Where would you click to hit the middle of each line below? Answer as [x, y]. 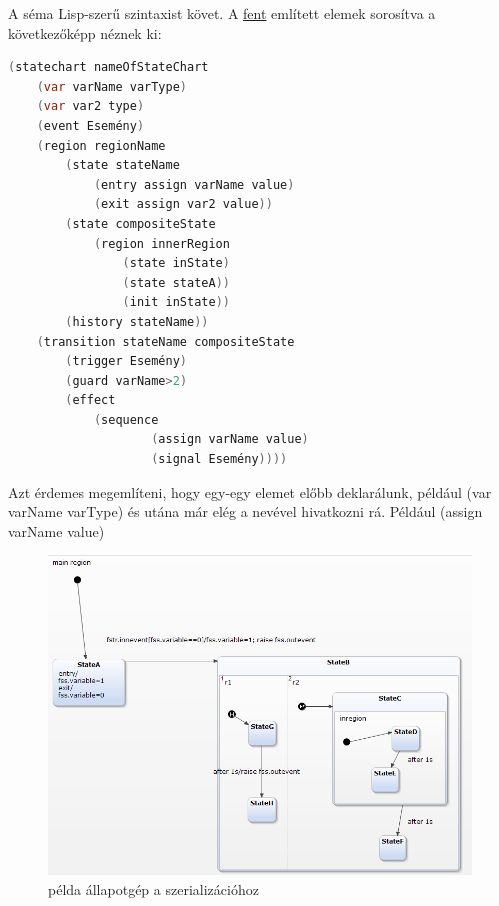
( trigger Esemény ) [126, 361]
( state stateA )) [176, 282]
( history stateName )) [137, 321]
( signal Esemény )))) [219, 459]
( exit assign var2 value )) [183, 204]
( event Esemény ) [90, 125]
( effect [90, 400]
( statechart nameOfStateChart [108, 67]
